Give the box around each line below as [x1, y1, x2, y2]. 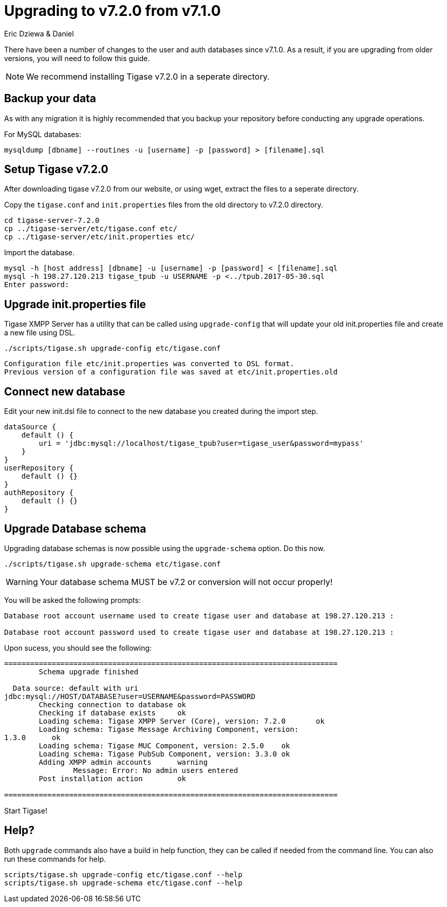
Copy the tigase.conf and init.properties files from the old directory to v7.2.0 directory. [4, 200, 323, 210]
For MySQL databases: [4, 129, 81, 139]
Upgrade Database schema [4, 522, 146, 535]
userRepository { [4, 464, 73, 473]
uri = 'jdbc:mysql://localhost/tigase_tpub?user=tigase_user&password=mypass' [39, 439, 364, 448]
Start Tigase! [4, 806, 47, 815]
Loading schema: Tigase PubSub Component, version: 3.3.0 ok [39, 749, 290, 758]
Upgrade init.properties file [4, 297, 146, 311]
